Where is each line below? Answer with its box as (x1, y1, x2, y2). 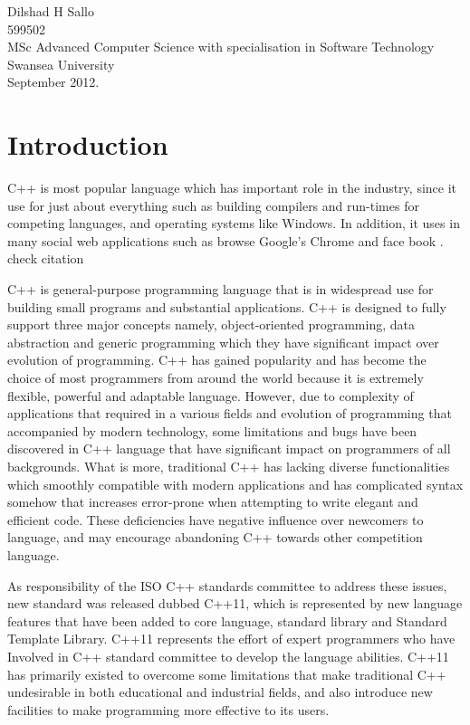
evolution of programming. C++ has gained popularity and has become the (7, 350, 427, 369)
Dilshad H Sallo (7, 2, 94, 20)
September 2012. (7, 72, 100, 91)
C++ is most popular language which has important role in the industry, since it (7, 178, 457, 197)
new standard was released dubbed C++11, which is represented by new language (7, 594, 463, 613)
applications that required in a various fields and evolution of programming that (7, 404, 452, 423)
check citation (7, 249, 84, 268)
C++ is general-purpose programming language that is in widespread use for (7, 280, 434, 299)
